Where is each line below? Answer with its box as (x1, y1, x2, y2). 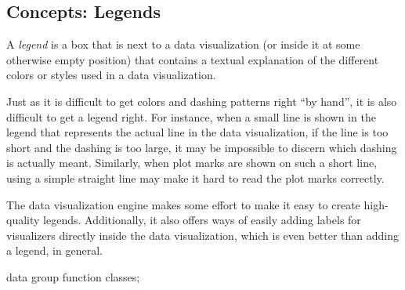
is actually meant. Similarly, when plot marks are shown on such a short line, (6, 154, 378, 171)
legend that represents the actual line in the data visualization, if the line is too (6, 124, 389, 140)
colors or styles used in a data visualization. (6, 67, 216, 83)
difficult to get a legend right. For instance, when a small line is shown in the (6, 108, 376, 125)
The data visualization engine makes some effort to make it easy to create (6, 196, 360, 212)
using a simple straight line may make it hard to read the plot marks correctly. (6, 169, 385, 186)
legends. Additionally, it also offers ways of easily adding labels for (43, 212, 361, 228)
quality (6, 212, 40, 228)
